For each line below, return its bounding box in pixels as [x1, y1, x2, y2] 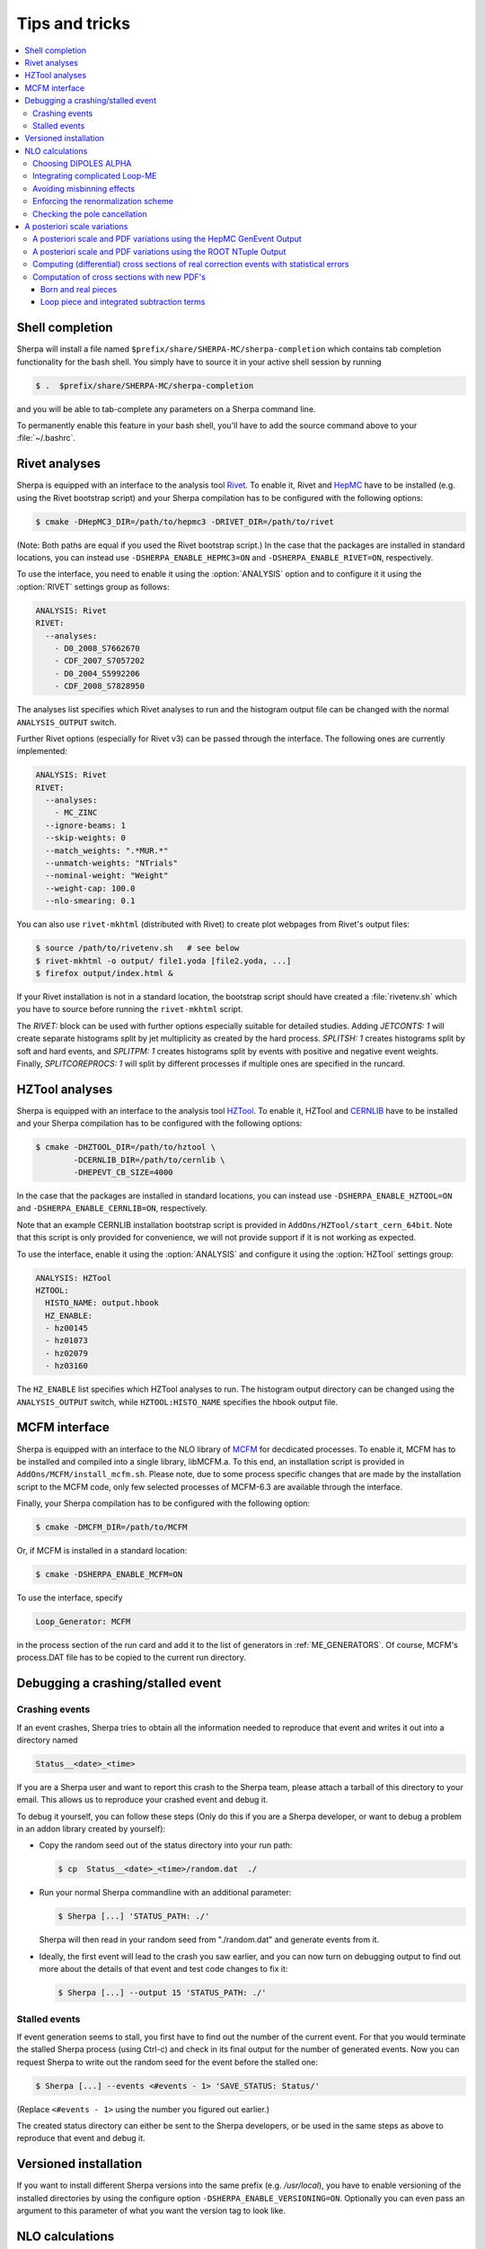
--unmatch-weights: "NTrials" [45, 858, 179, 868]
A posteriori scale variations [24, 221, 128, 232]
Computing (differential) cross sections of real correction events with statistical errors [32, 259, 349, 270]
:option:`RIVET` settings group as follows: [16, 581, 170, 592]
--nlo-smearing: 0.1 [45, 896, 136, 906]
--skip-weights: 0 [45, 833, 126, 843]
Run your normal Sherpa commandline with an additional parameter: [39, 1887, 292, 1898]
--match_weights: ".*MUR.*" [45, 846, 169, 856]
